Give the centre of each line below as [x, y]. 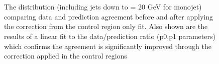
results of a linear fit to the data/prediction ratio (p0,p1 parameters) [110, 36]
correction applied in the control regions [66, 56]
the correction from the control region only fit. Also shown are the [106, 26]
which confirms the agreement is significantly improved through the [108, 46]
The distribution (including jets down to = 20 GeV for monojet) [103, 7]
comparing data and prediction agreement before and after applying [108, 16]
